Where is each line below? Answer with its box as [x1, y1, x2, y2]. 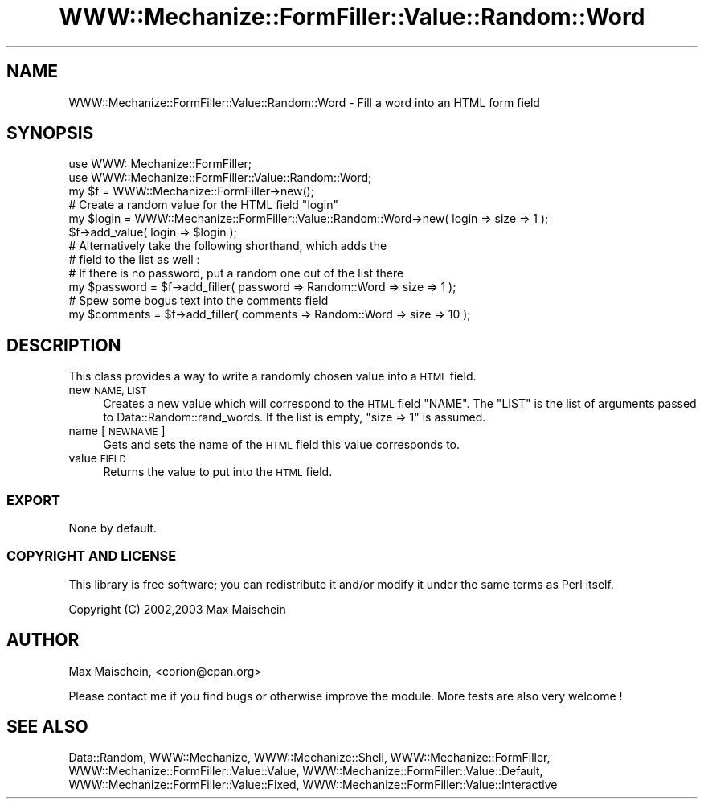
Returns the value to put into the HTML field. [103, 465, 333, 479]
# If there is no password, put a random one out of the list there [68, 266, 404, 281]
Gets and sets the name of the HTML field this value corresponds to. [103, 437, 460, 452]
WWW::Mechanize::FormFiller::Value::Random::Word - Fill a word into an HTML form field [68, 95, 540, 109]
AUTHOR [6, 630, 80, 651]
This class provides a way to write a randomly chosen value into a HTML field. [68, 369, 477, 384]
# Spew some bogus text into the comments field [68, 294, 329, 308]
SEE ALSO [6, 717, 88, 737]
